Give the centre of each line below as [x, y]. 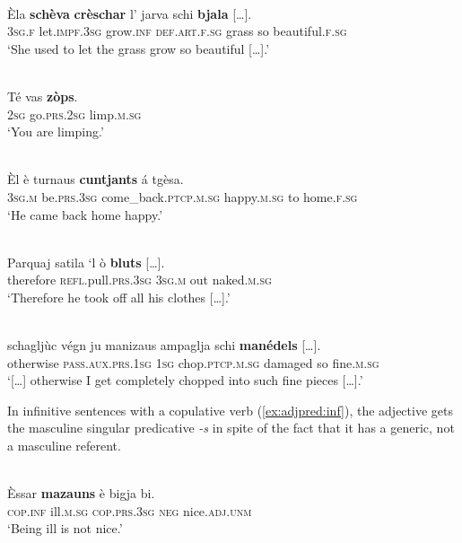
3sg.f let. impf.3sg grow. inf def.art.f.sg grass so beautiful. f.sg [177, 31]
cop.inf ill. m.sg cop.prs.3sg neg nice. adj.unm [130, 510]
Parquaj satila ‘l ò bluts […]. [86, 262]
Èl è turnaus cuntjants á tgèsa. [96, 179]
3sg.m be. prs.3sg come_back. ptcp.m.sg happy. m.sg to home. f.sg [183, 196]
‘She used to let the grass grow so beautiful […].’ [139, 48]
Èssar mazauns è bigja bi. [81, 493]
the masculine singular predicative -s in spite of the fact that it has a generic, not [231, 428]
